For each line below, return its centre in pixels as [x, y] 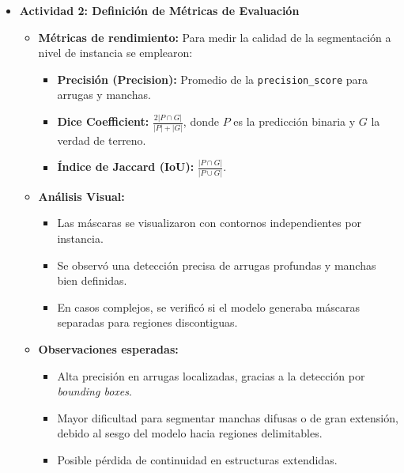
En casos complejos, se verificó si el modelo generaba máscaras [209, 307]
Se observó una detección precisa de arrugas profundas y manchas [217, 265]
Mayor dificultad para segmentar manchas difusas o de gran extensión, [228, 417]
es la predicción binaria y [295, 121]
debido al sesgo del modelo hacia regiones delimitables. [190, 433]
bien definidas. [92, 280]
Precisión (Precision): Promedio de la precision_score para [213, 79]
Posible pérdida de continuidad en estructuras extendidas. [197, 460]
